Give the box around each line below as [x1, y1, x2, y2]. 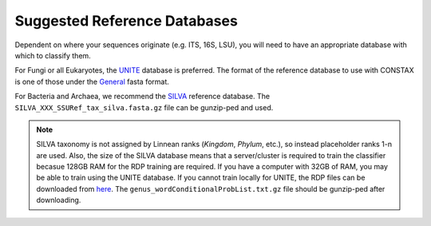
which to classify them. [14, 50, 91, 60]
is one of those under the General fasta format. [14, 77, 169, 86]
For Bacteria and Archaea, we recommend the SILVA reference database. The [14, 92, 271, 101]
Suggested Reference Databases [14, 12, 239, 30]
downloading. [36, 196, 81, 205]
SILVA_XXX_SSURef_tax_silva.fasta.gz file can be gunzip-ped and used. [14, 102, 274, 112]
